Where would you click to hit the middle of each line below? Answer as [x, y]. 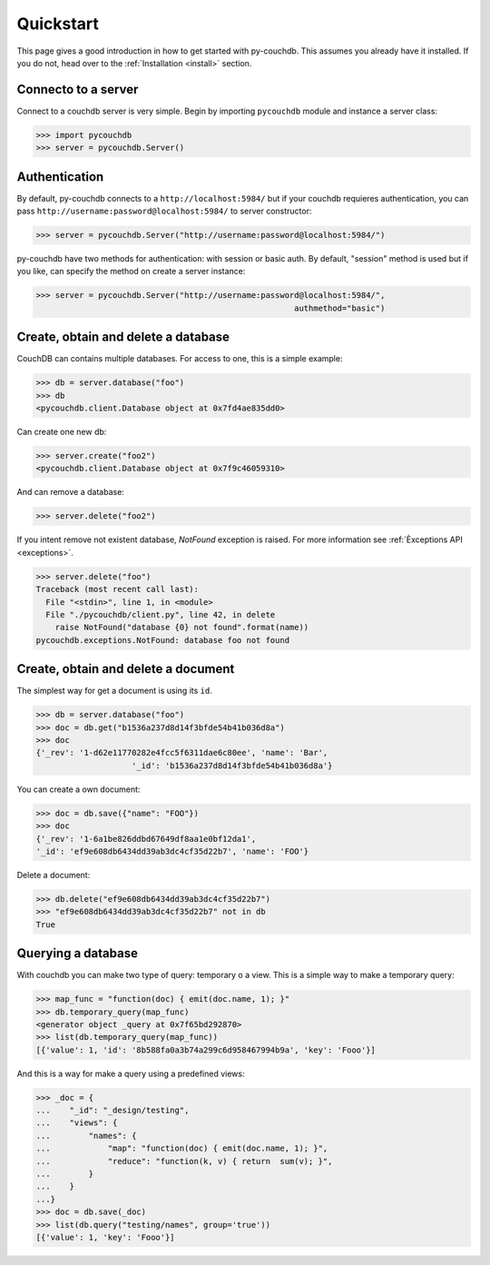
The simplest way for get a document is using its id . [114, 691]
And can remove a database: [70, 492]
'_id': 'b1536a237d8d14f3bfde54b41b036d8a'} [232, 766]
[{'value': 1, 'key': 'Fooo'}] [106, 1237]
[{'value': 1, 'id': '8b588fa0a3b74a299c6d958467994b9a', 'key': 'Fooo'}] [206, 1050]
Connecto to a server [78, 89]
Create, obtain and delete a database [123, 337]
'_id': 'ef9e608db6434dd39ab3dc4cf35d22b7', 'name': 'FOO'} [172, 851]
